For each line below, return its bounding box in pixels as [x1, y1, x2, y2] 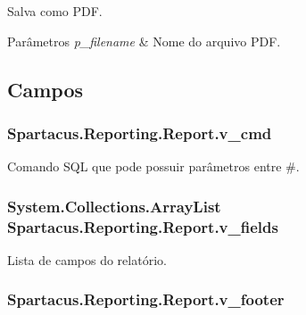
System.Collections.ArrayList [7, 195, 221, 217]
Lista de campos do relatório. [7, 250, 167, 269]
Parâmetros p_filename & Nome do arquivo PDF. [7, 31, 281, 50]
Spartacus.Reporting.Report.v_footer [7, 288, 285, 311]
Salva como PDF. [7, 2, 103, 20]
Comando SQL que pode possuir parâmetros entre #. [7, 157, 300, 176]
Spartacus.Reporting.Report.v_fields [7, 215, 278, 237]
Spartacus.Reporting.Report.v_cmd [7, 121, 272, 144]
